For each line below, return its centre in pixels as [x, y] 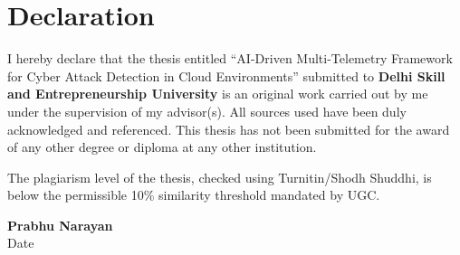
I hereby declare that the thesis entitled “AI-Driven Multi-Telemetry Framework [230, 58]
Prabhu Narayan [60, 225]
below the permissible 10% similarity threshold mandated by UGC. [194, 195]
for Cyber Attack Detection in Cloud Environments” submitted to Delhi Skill [226, 76]
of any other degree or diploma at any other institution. [162, 147]
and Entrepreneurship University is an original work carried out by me [218, 94]
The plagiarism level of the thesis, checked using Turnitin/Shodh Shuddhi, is [220, 177]
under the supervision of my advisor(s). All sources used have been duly [207, 111]
